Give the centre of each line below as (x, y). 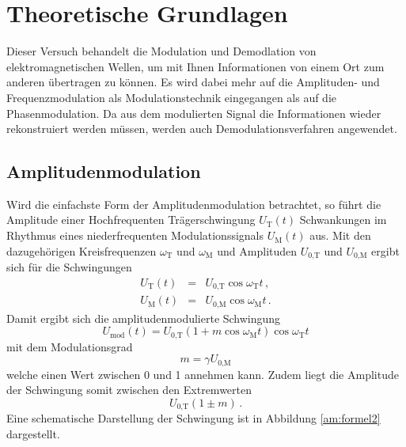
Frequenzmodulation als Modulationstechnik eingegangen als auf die (172, 97)
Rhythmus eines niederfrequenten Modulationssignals (135, 235)
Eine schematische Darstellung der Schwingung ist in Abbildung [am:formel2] (194, 418)
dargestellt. (33, 434)
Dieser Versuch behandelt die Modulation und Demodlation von (161, 51)
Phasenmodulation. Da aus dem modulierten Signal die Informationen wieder (194, 113)
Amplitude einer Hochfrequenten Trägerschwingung (131, 220)
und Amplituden (257, 250)
